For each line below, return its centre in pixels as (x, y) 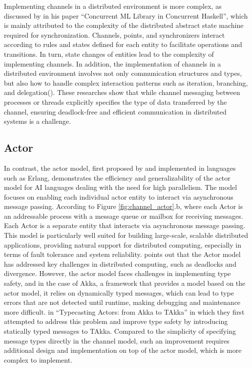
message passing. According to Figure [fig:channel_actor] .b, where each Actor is (124, 206)
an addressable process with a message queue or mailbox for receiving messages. (124, 216)
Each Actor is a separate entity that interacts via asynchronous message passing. (125, 225)
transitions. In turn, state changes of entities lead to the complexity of (109, 54)
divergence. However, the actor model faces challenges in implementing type (117, 273)
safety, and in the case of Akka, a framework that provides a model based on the (125, 283)
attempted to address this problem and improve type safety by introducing (116, 321)
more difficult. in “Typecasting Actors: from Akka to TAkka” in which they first (124, 311)
